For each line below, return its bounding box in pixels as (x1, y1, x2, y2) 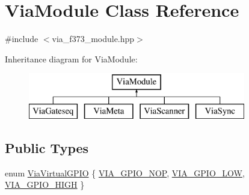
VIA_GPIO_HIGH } (5, 178, 85, 191)
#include (5, 32, 38, 45)
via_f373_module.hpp (52, 32, 135, 45)
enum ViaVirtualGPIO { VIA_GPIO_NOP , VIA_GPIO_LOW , (5, 166, 245, 179)
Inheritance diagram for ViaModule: (5, 52, 138, 65)
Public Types (5, 138, 89, 157)
